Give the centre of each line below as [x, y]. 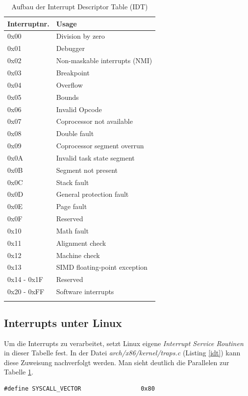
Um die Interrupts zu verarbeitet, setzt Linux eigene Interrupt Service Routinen [124, 343]
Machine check [78, 255]
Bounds [67, 97]
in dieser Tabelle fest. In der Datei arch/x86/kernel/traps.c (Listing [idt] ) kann [122, 353]
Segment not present [87, 170]
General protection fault [92, 194]
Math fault [72, 230]
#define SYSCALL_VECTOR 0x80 [79, 389]
